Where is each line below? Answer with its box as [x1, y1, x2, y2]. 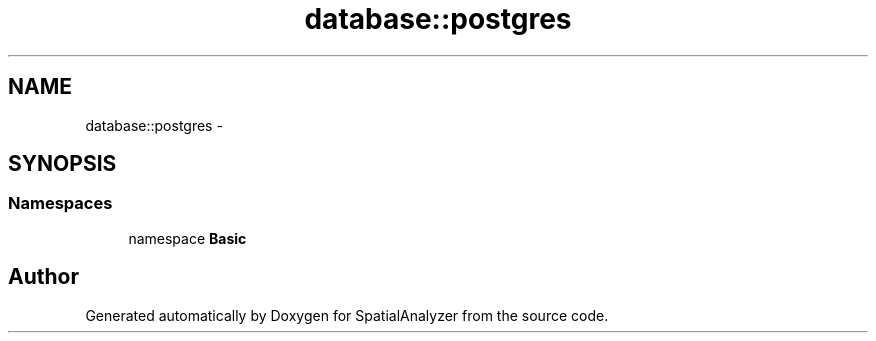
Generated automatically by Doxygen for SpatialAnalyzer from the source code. [85, 306, 609, 324]
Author [8, 264, 79, 290]
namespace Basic [128, 229, 247, 247]
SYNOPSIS [8, 151, 117, 177]
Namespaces [8, 193, 113, 214]
